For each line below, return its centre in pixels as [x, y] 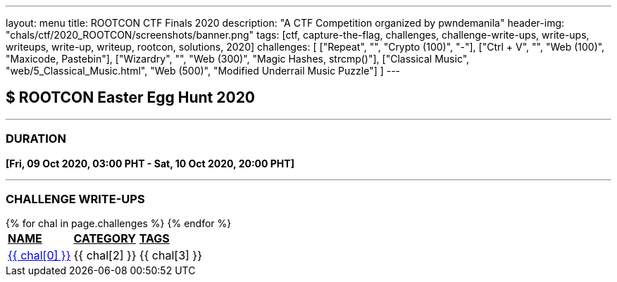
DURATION [36, 139]
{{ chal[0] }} [39, 256]
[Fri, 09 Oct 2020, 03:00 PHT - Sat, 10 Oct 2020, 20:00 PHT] [150, 163]
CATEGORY [105, 239]
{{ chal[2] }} [105, 256]
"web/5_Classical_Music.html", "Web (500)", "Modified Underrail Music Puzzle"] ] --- [203, 71]
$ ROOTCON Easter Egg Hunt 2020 [131, 98]
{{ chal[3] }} [170, 256]
